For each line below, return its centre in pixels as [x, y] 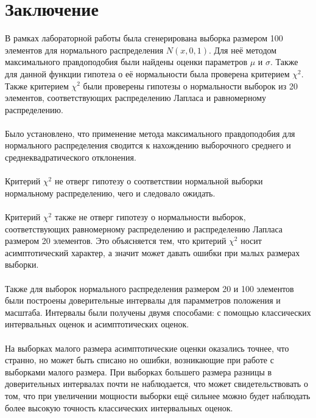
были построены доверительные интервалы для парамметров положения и [143, 300]
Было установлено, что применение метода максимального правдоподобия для [150, 133]
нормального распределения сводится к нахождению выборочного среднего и [148, 145]
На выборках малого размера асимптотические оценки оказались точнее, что [147, 348]
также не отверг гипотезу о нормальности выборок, [150, 217]
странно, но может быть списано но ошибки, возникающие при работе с [139, 360]
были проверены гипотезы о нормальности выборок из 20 [190, 85]
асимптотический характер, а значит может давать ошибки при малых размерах [153, 252]
